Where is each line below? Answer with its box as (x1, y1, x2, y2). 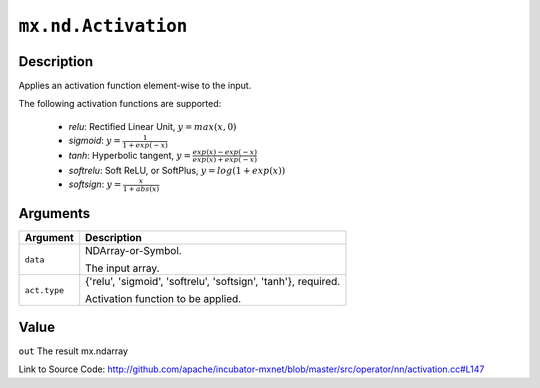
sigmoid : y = (68, 135, 122, 147)
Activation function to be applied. (85, 292, 242, 306)
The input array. (85, 261, 160, 275)
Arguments (18, 205, 91, 222)
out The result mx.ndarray (18, 345, 129, 357)
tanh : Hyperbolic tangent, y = (68, 149, 192, 161)
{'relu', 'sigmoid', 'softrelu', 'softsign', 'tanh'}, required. (85, 275, 341, 289)
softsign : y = (68, 178, 122, 190)
